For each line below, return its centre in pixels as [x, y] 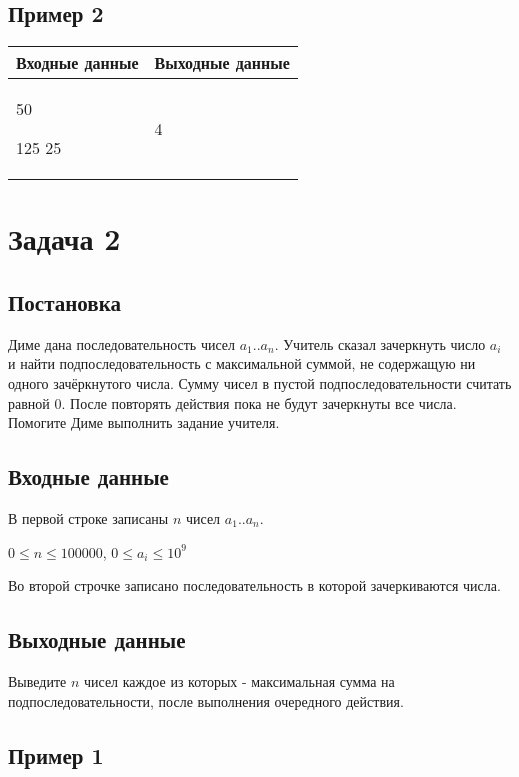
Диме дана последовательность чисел [121, 343]
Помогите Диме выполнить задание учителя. [144, 422]
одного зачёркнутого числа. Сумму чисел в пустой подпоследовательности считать [260, 382]
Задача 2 [64, 238]
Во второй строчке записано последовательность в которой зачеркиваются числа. [254, 585]
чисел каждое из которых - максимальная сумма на [239, 680]
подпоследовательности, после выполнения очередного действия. [206, 700]
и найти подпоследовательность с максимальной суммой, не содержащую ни [242, 363]
